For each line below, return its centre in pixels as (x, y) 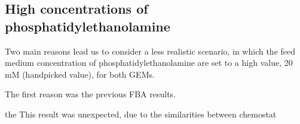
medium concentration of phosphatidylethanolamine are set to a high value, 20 (149, 63)
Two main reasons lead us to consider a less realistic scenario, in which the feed (150, 51)
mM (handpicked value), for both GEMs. (80, 74)
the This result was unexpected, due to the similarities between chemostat (141, 114)
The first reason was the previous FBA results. (91, 94)
